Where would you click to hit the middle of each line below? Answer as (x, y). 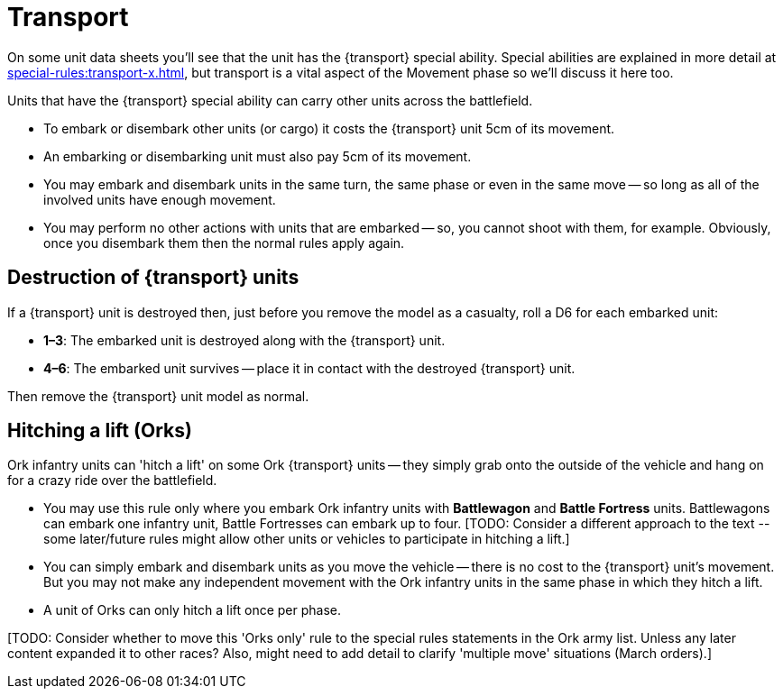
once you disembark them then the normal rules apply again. (224, 243)
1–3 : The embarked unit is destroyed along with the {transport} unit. (244, 340)
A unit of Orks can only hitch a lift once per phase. (193, 610)
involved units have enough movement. (160, 199)
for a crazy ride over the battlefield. (112, 481)
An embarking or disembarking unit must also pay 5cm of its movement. (258, 156)
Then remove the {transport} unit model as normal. (158, 396)
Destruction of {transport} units (153, 278)
